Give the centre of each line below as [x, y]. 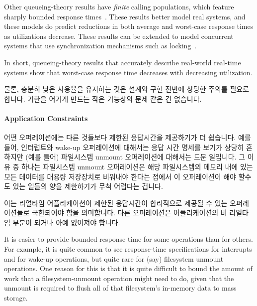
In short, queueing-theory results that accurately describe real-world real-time [123, 62]
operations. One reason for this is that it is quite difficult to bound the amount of [128, 268]
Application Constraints [46, 118]
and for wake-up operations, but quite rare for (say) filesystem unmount [114, 258]
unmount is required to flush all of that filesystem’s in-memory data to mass [120, 288]
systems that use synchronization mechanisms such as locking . [100, 46]
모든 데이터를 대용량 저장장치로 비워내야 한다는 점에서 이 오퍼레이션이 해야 [120, 176]
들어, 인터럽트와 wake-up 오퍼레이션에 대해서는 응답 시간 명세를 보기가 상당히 [124, 147]
